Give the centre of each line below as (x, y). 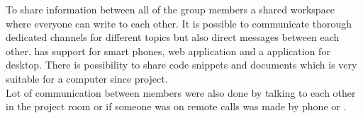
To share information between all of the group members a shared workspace (171, 9)
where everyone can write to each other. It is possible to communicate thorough (179, 23)
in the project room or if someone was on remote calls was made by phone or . (176, 106)
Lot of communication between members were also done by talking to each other (181, 92)
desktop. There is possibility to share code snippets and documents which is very (181, 65)
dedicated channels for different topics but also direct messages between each (173, 37)
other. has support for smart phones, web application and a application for (168, 51)
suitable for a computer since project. (87, 78)
